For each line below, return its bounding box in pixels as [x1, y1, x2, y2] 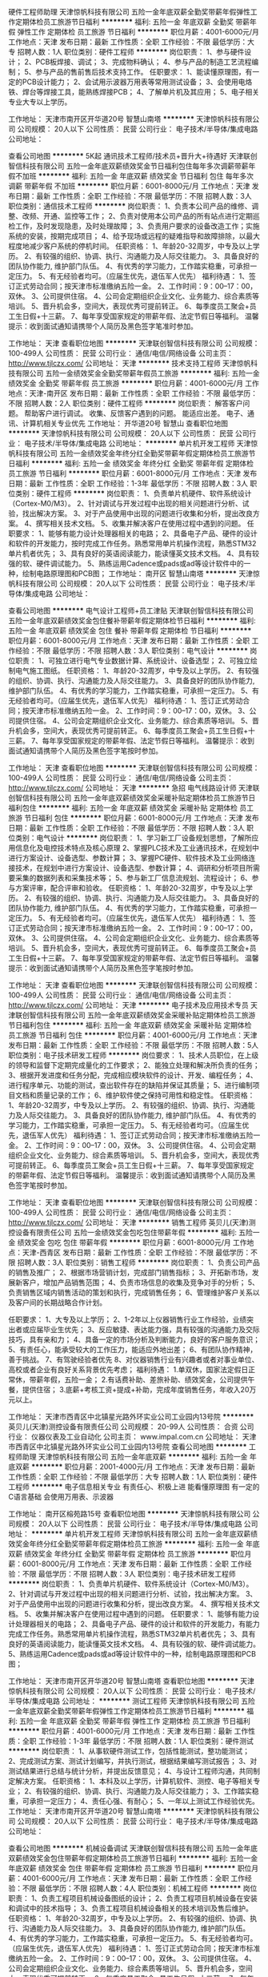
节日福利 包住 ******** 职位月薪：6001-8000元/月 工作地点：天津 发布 [23, 813, 259, 823]
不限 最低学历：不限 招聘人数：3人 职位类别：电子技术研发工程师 [22, 1569, 236, 1578]
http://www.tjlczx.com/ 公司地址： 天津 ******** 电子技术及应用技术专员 [8, 1001, 250, 1009]
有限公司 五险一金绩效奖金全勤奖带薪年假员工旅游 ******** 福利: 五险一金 [14, 368, 260, 378]
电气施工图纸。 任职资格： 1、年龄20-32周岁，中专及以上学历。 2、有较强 [14, 666, 259, 675]
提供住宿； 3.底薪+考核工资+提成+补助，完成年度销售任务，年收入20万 [22, 1385, 257, 1394]
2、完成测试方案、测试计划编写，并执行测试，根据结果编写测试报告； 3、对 [8, 1757, 258, 1766]
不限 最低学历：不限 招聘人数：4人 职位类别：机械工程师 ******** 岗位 [22, 1883, 258, 1893]
